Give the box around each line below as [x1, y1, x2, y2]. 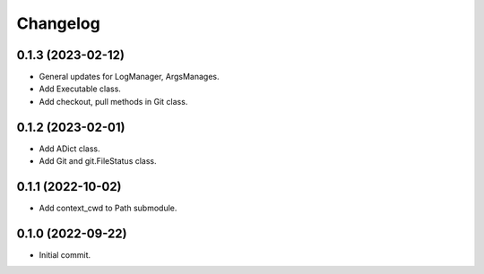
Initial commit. [39, 249, 91, 260]
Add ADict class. [39, 143, 100, 154]
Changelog [16, 13, 100, 33]
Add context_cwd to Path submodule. [39, 202, 177, 214]
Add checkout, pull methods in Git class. [39, 96, 188, 107]
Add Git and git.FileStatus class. [39, 156, 157, 167]
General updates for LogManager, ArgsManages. [39, 72, 220, 82]
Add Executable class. [39, 83, 121, 94]
